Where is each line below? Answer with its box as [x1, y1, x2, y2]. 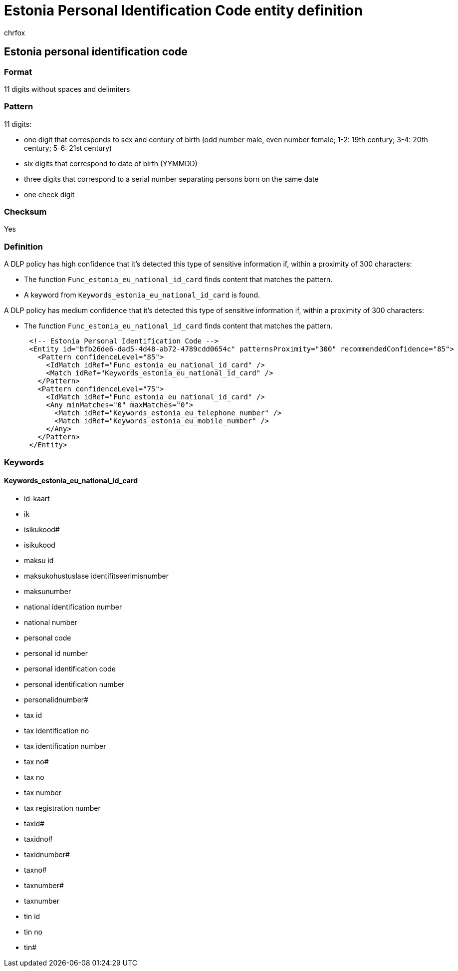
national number [24, 618, 77, 627]
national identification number [24, 602, 122, 611]
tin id [24, 912, 40, 921]
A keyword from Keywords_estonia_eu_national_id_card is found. [24, 291, 260, 300]
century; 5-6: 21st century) [24, 143, 112, 152]
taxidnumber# [24, 850, 70, 859]
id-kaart [24, 494, 50, 503]
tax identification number [24, 741, 106, 750]
